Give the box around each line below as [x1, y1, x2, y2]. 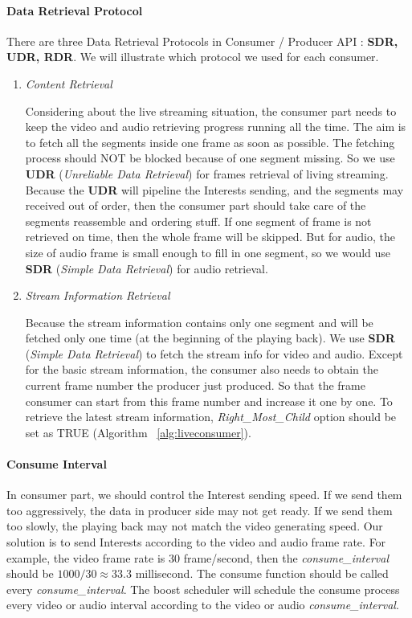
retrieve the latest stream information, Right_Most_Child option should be [25, 408, 397, 425]
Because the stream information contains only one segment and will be [25, 313, 373, 330]
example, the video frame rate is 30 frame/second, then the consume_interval [6, 549, 389, 566]
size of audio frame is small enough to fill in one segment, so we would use [25, 244, 391, 260]
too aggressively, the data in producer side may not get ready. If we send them [6, 501, 393, 518]
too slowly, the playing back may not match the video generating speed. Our [6, 518, 383, 534]
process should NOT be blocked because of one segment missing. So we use [25, 149, 395, 166]
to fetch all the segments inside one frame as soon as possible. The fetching [25, 133, 395, 150]
